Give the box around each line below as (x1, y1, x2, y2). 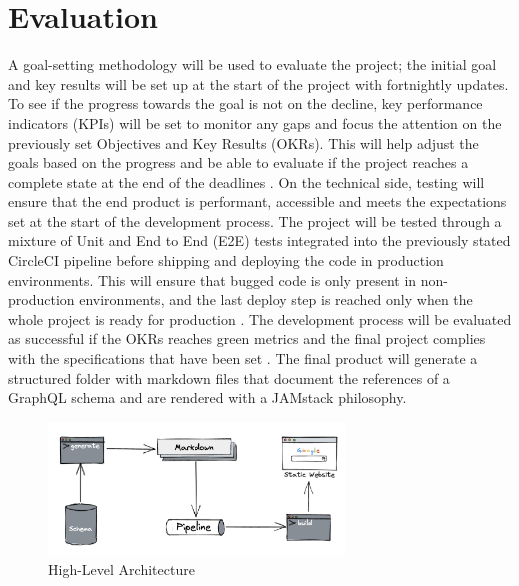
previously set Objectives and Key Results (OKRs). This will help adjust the (8, 132, 479, 153)
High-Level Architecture (48, 559, 195, 580)
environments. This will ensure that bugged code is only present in (8, 269, 417, 290)
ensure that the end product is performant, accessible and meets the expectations (8, 191, 507, 212)
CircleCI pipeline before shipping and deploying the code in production (8, 250, 444, 271)
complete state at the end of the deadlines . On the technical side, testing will (8, 171, 485, 192)
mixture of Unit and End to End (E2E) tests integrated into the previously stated (8, 230, 511, 251)
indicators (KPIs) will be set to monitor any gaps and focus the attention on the (8, 112, 502, 133)
